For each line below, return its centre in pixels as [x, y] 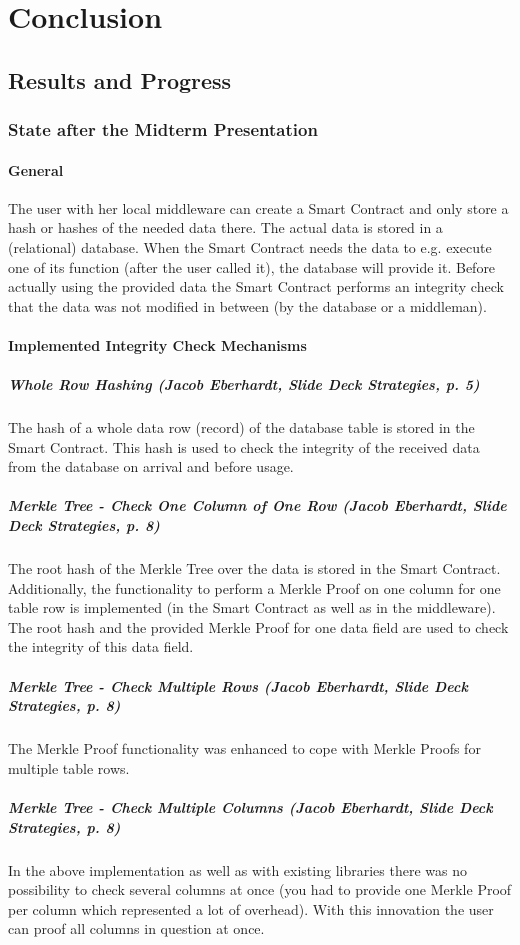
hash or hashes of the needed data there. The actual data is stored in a [225, 227]
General [36, 169]
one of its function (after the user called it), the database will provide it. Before [252, 266]
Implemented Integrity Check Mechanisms [157, 344]
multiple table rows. [69, 767]
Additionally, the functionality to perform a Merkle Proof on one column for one [254, 587]
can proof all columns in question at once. [136, 928]
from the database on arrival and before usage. [151, 466]
